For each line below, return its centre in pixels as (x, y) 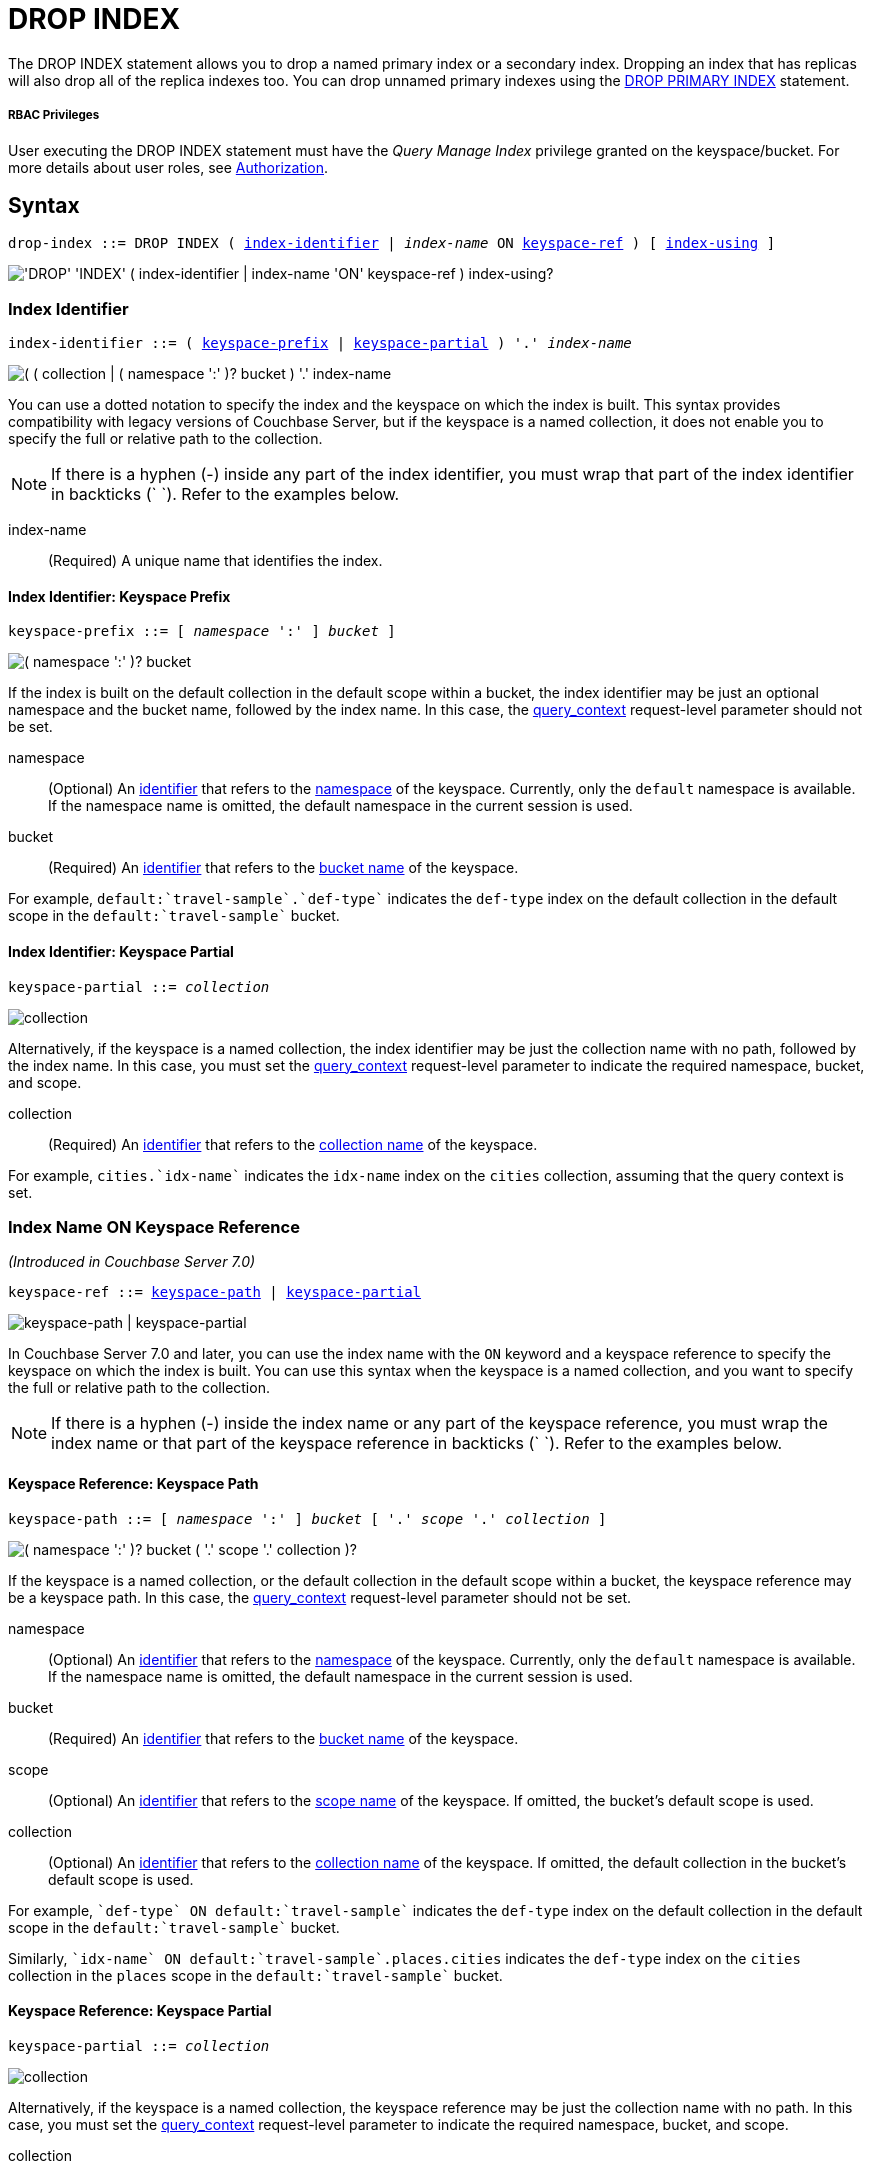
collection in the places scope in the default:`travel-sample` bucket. (255, 1975)
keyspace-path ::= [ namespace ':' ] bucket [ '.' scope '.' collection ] (307, 1518)
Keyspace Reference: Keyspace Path (133, 1483)
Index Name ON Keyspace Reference (154, 1226)
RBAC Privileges (54, 115)
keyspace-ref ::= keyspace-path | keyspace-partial (215, 1292)
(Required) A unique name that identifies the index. (215, 561)
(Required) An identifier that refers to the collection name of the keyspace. (293, 1144)
